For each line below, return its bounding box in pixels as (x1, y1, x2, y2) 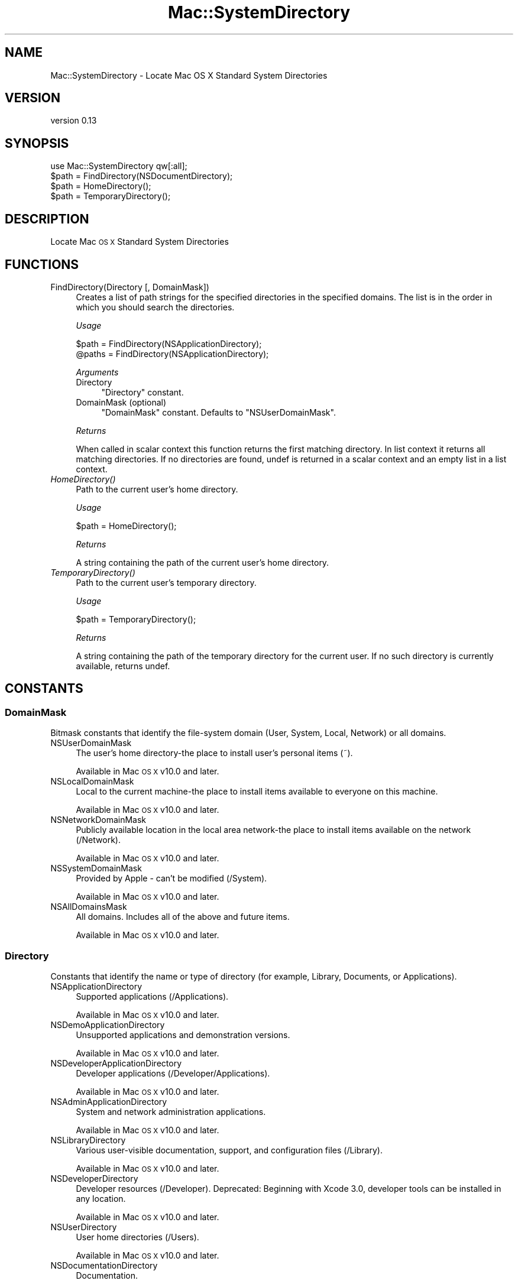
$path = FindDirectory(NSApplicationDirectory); (76, 338, 262, 349)
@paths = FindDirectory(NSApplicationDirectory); (76, 348, 269, 359)
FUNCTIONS (5, 257, 79, 272)
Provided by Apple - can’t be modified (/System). (76, 873, 267, 884)
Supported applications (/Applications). (76, 991, 229, 1001)
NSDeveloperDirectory (50, 1173, 138, 1184)
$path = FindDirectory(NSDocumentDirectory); (50, 171, 233, 181)
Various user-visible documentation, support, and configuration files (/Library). (76, 1144, 383, 1155)
